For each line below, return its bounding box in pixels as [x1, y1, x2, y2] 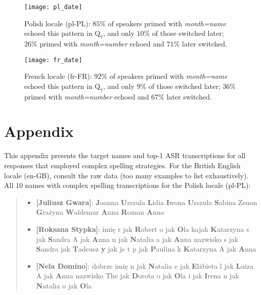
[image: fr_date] [24, 56, 82, 64]
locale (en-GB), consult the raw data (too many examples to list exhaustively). [4, 170, 249, 180]
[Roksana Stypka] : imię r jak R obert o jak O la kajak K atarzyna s [36, 223, 249, 234]
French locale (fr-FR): [24, 71, 92, 81]
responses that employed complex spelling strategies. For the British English [4, 160, 241, 170]
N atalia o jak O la [36, 280, 92, 290]
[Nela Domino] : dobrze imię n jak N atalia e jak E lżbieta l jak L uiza [36, 260, 254, 271]
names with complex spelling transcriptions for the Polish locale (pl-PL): [25, 180, 251, 190]
